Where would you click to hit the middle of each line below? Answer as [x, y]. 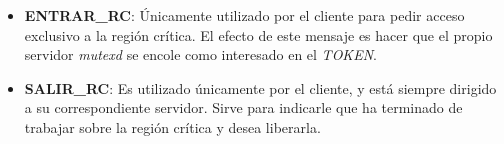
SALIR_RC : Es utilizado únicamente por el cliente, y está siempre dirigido [260, 87]
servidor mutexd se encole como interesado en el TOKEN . [200, 54]
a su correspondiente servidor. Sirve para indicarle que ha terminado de [243, 107]
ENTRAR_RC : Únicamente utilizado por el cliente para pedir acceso [244, 15]
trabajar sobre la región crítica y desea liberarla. [172, 126]
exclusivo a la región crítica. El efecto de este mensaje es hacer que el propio [258, 34]
